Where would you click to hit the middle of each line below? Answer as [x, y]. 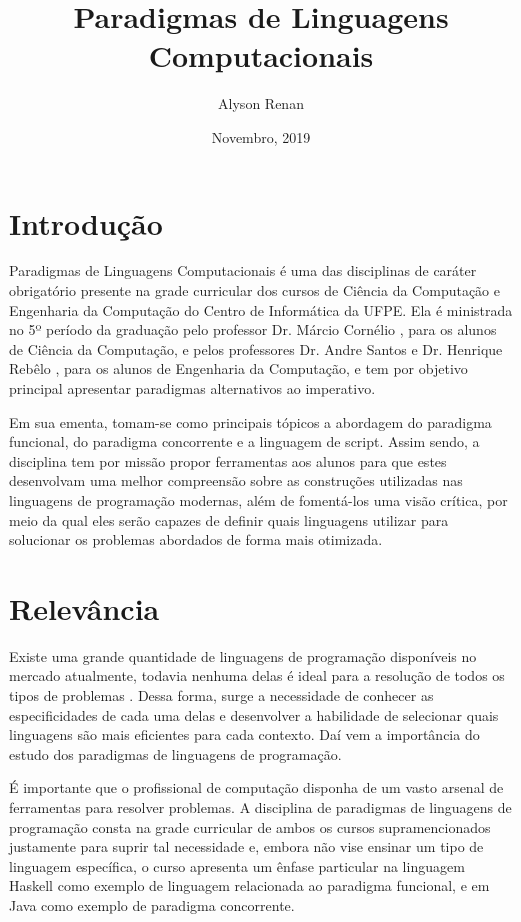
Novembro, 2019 [261, 136]
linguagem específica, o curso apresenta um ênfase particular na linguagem [237, 865]
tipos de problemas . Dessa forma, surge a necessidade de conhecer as [221, 695]
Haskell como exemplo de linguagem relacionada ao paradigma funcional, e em [249, 885]
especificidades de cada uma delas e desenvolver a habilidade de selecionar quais [254, 714]
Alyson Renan [261, 103]
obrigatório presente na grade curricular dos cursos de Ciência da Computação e [255, 290]
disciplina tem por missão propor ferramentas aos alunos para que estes [228, 460]
